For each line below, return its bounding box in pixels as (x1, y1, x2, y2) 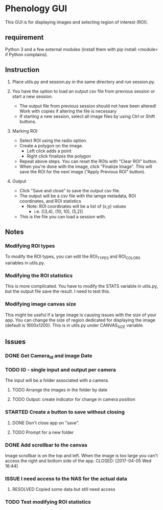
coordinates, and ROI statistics (19, 198, 82, 204)
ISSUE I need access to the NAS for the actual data (5, 475, 127, 482)
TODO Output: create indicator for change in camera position (12, 396, 136, 402)
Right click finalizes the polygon (26, 153, 92, 159)
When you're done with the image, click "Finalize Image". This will (19, 163, 153, 169)
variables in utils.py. (5, 260, 46, 266)
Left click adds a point (26, 148, 72, 154)
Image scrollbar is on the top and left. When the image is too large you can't (5, 452, 158, 458)
